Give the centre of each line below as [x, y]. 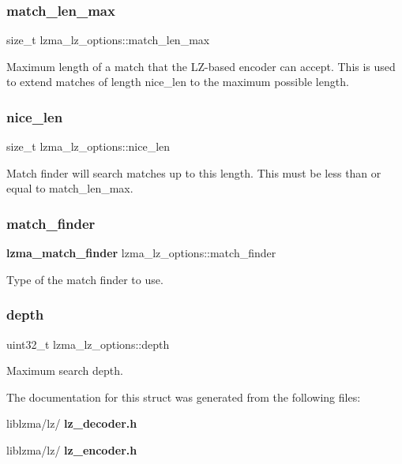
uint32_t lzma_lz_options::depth [88, 344]
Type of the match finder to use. [85, 279]
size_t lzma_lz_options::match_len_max [108, 40]
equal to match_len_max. [70, 188]
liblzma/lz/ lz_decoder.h [72, 423]
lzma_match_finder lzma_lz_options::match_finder [141, 253]
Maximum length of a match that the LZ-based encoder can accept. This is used [201, 66]
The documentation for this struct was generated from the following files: [184, 397]
